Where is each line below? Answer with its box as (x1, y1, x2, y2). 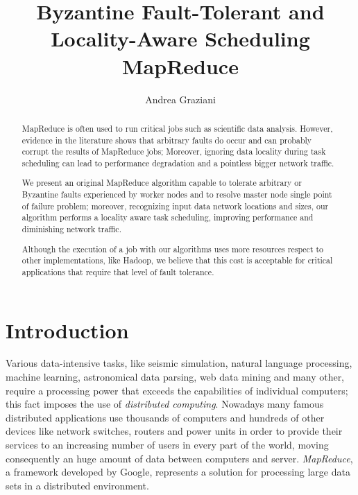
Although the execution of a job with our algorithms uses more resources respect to (22, 243, 324, 254)
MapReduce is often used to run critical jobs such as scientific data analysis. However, (22, 122, 333, 134)
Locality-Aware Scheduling (51, 24, 310, 53)
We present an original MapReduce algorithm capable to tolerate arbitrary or (22, 177, 302, 189)
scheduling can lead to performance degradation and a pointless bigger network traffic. (22, 157, 334, 168)
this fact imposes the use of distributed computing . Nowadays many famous (6, 397, 324, 411)
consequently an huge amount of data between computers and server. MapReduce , (6, 451, 353, 465)
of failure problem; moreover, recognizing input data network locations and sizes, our (22, 200, 329, 211)
